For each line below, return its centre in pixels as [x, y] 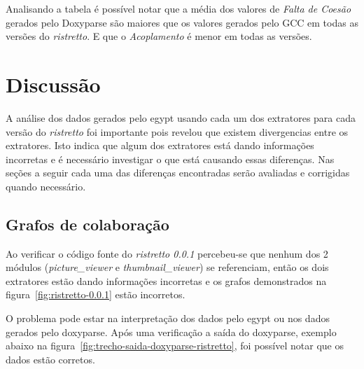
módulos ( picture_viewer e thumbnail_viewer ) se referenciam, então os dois [167, 267]
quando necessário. [46, 186]
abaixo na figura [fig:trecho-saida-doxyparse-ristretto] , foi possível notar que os [175, 346]
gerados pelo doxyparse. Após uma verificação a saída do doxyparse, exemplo [171, 332]
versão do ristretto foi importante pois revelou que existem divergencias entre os [177, 131]
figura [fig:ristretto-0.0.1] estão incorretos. [96, 294]
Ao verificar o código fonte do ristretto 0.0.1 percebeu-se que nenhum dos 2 [167, 253]
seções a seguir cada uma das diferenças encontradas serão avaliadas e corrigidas [178, 173]
